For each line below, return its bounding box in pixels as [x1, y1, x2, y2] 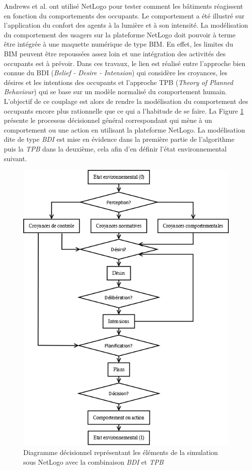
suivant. [4, 153, 27, 163]
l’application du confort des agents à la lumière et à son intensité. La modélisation [4, 20, 248, 30]
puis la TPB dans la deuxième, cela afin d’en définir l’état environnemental [4, 143, 227, 153]
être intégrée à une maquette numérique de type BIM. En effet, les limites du [4, 39, 234, 49]
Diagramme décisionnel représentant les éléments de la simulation [23, 447, 218, 457]
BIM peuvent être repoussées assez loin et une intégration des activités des [4, 48, 226, 58]
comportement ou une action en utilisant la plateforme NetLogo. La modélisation [4, 124, 245, 134]
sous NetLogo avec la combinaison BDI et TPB [23, 456, 164, 467]
